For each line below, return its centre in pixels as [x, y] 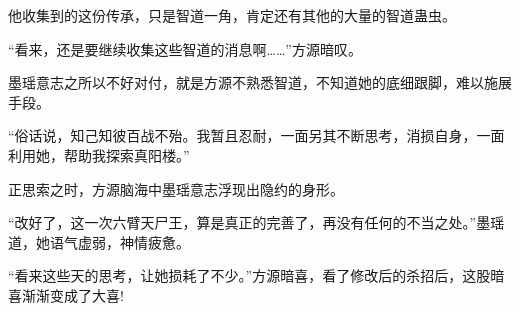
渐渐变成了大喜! [72, 294]
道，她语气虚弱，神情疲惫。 [99, 241]
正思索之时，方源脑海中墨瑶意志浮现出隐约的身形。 [176, 188]
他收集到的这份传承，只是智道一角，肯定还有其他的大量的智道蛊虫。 [232, 15]
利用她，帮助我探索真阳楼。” [99, 154]
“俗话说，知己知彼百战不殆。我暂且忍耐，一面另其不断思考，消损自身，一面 [256, 135]
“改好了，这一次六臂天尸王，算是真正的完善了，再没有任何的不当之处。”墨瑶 [256, 222]
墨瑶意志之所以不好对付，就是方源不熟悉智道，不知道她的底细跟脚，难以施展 [260, 82]
